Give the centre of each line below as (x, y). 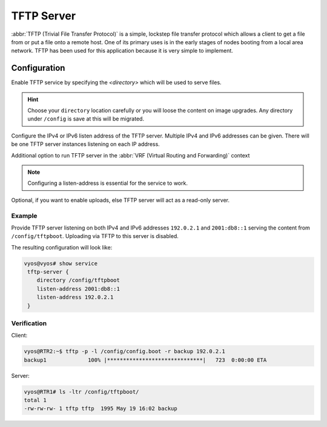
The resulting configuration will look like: (62, 247)
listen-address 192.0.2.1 (75, 297)
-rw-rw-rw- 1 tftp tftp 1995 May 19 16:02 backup (101, 409)
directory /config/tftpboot (78, 280)
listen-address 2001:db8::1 (78, 289)
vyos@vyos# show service (61, 263)
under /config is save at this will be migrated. (86, 119)
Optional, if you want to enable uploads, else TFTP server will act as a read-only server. (121, 200)
